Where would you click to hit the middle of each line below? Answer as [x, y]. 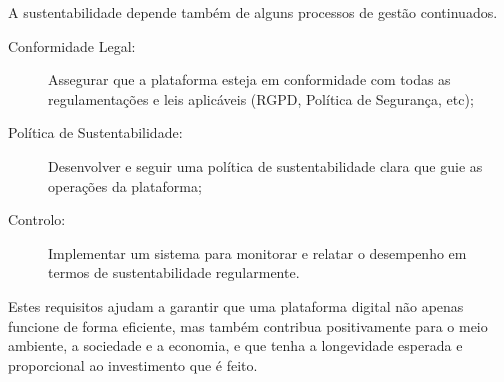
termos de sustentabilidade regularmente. [174, 272]
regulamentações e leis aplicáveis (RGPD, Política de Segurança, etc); [261, 98]
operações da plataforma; [125, 185]
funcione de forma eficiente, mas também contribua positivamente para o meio [248, 325]
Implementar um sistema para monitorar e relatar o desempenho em [257, 252]
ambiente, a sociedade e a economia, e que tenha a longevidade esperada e [235, 345]
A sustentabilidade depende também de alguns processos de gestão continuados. [253, 12]
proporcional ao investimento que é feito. [133, 364]
